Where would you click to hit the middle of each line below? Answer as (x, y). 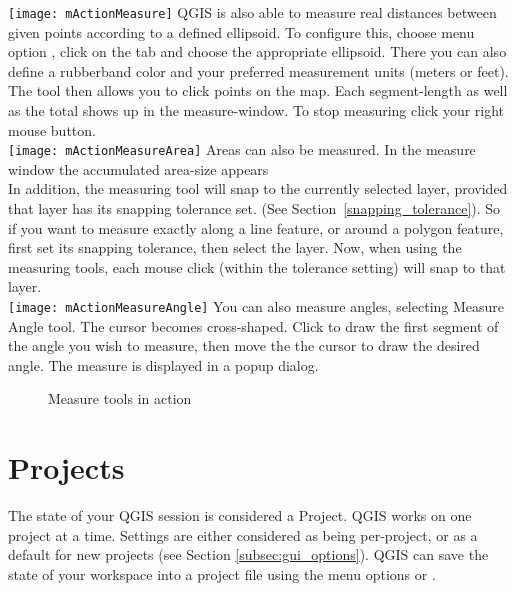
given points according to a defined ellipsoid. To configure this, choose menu (241, 31)
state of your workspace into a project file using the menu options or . (222, 573)
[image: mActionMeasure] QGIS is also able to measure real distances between (252, 12)
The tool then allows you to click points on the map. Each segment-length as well (258, 90)
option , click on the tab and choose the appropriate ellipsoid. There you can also (257, 51)
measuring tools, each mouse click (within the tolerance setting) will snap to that (257, 266)
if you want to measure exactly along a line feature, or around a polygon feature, (256, 227)
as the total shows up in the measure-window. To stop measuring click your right (256, 110)
